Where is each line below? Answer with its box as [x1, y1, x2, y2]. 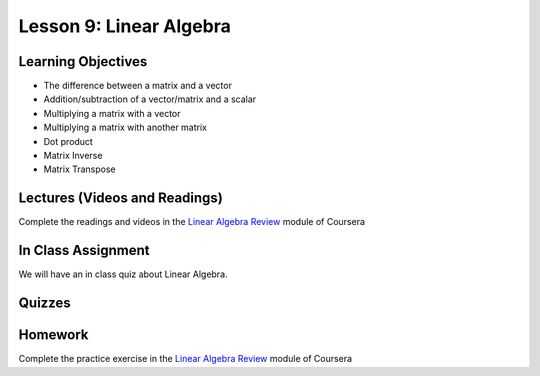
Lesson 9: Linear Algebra [18, 15, 232, 37]
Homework [18, 326, 89, 344]
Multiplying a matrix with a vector [43, 107, 181, 119]
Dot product [43, 135, 94, 147]
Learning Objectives [18, 53, 148, 70]
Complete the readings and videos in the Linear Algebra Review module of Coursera [18, 216, 365, 228]
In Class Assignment [18, 242, 150, 259]
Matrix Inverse [43, 150, 103, 162]
